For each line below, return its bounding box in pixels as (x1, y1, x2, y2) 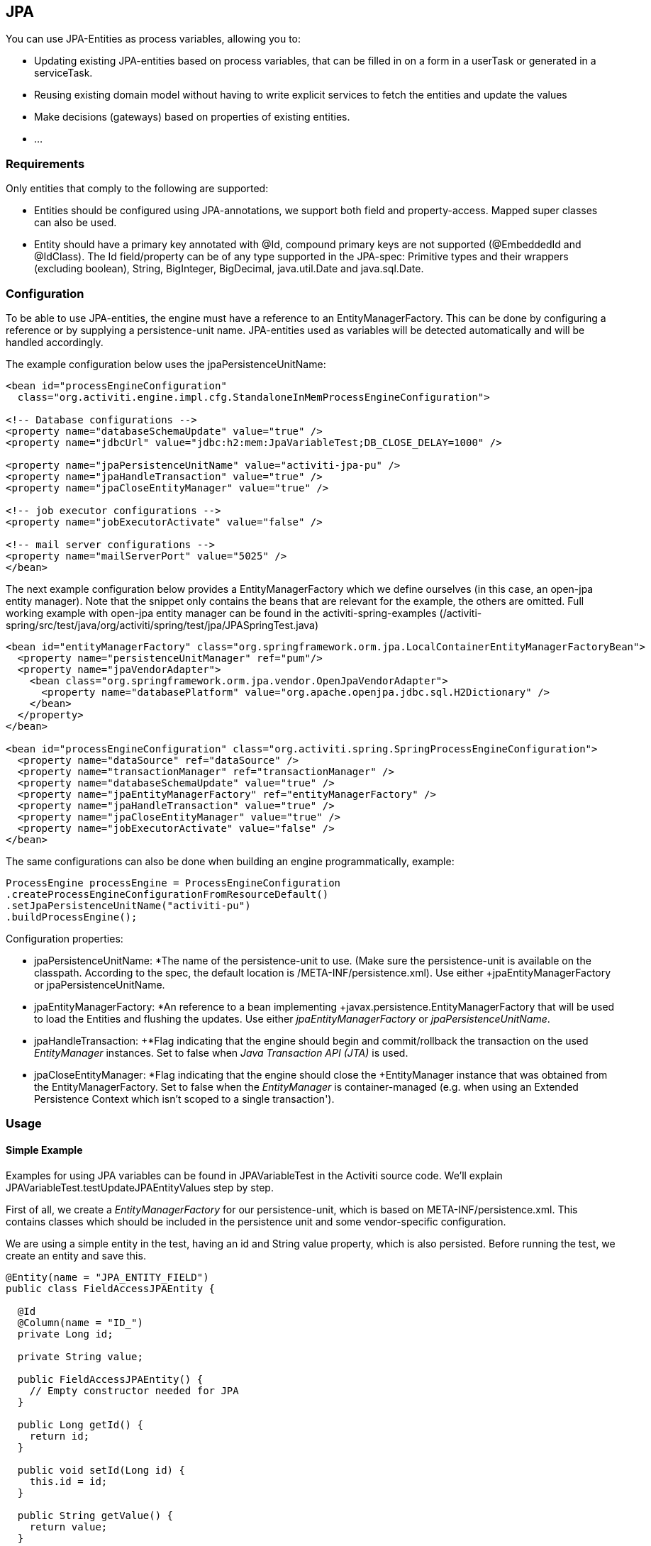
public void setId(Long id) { (17, 1464, 185, 1476)
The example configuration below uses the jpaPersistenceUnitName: (6, 357, 326, 370)
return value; (29, 1520, 108, 1533)
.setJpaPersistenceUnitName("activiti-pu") (6, 899, 251, 911)
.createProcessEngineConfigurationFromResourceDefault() (6, 888, 329, 900)
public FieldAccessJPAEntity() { (17, 1373, 204, 1385)
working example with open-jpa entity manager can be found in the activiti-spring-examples (6, 606, 437, 619)
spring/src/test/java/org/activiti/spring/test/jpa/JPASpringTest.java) (6, 618, 319, 631)
